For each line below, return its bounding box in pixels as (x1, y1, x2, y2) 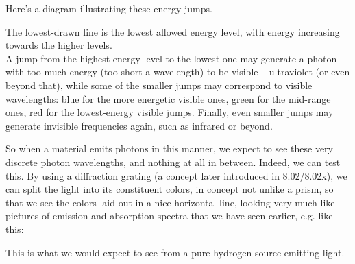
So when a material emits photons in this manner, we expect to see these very (5, 141, 333, 156)
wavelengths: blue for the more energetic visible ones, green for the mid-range (5, 91, 331, 106)
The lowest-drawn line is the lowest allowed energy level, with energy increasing (5, 24, 340, 38)
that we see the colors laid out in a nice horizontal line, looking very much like (5, 195, 335, 209)
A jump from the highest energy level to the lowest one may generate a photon (5, 51, 337, 65)
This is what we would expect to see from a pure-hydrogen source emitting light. (5, 245, 345, 259)
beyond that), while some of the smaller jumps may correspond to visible (5, 77, 313, 92)
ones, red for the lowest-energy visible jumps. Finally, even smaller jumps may (5, 105, 334, 119)
